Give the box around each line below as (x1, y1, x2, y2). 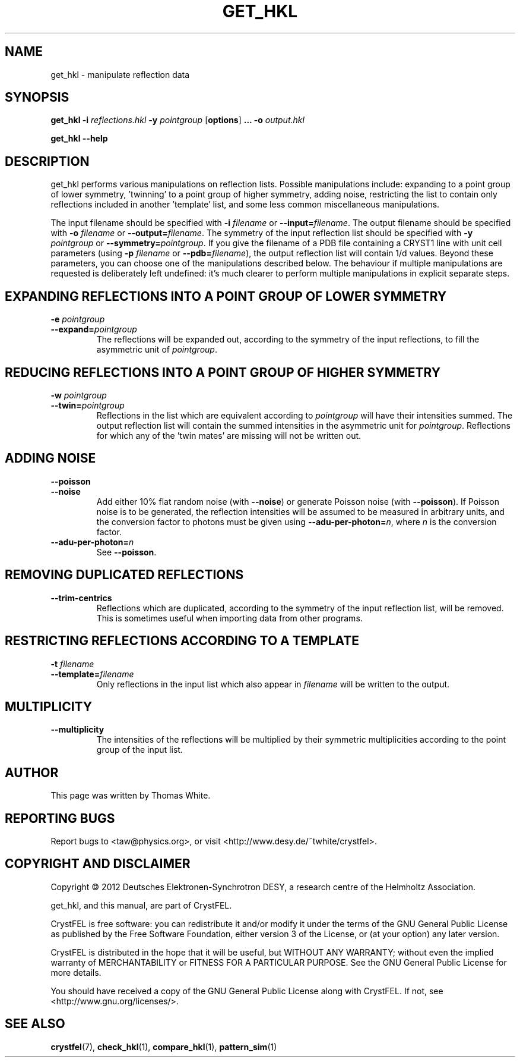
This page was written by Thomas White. (50, 790, 211, 801)
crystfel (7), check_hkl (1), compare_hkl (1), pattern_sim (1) (50, 1041, 277, 1052)
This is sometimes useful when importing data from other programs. (96, 612, 363, 623)
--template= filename (50, 668, 134, 679)
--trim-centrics (50, 592, 112, 603)
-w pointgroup (50, 389, 107, 400)
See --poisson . (96, 546, 157, 557)
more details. (50, 967, 102, 978)
